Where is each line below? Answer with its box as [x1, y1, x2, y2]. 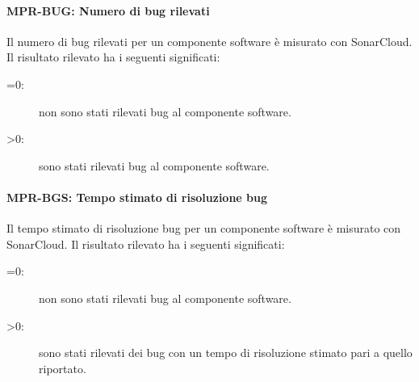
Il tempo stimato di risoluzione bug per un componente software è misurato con [6, 220, 401, 237]
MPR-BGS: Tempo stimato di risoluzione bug [6, 188, 268, 205]
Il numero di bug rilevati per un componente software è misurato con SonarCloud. [6, 32, 413, 49]
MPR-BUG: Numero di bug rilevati [6, 2, 210, 19]
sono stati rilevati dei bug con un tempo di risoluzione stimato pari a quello [39, 344, 413, 361]
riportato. [39, 359, 86, 376]
